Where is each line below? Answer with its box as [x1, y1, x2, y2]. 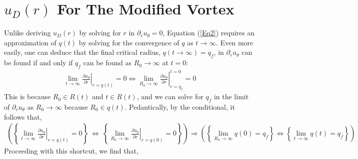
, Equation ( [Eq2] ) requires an [162, 27, 255, 38]
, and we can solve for [136, 91, 203, 102]
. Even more [216, 37, 253, 47]
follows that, [4, 111, 42, 122]
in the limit [213, 91, 249, 102]
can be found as [83, 57, 132, 68]
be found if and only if [4, 57, 73, 68]
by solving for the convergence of [78, 37, 179, 47]
